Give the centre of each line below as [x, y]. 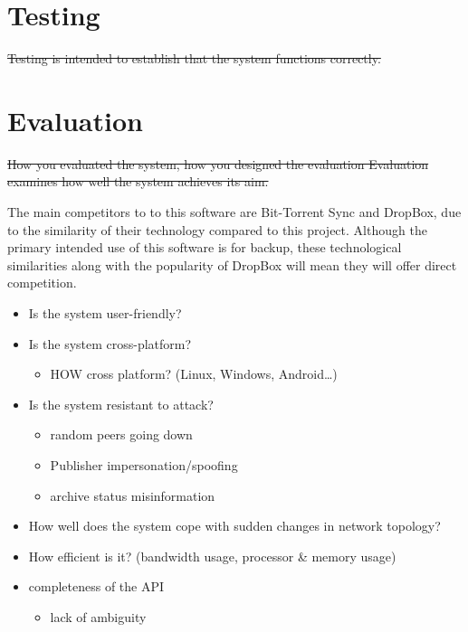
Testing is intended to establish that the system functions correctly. [194, 58]
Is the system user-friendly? [105, 313]
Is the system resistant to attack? [121, 404]
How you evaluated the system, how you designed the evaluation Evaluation [218, 163]
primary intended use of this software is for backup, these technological [205, 247]
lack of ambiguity [98, 616]
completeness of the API [96, 586]
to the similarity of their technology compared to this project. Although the [217, 229]
